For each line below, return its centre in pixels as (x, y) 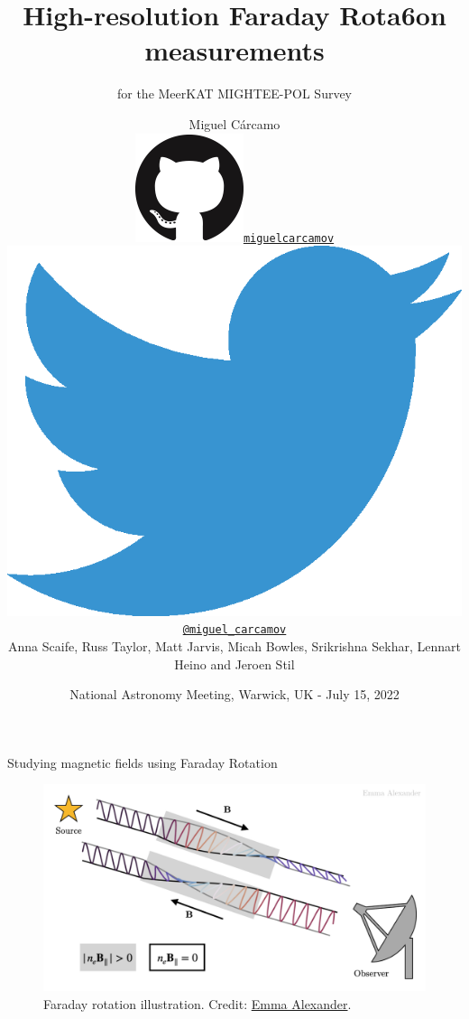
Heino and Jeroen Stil (234, 664)
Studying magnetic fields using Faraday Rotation (143, 762)
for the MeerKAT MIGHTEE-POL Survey (234, 93)
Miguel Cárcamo (234, 123)
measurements (234, 50)
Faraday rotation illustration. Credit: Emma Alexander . (198, 1003)
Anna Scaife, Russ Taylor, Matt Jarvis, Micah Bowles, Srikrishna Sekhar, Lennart (234, 646)
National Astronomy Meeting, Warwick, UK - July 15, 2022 (234, 694)
